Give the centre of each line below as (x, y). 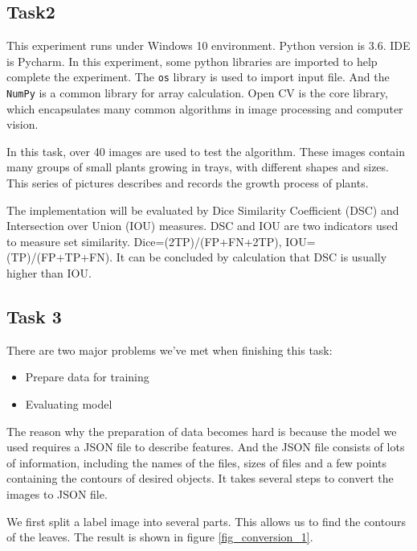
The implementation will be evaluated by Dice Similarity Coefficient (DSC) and (203, 210)
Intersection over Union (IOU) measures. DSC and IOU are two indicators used (202, 226)
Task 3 (34, 317)
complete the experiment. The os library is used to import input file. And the (198, 77)
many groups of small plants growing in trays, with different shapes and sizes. (198, 167)
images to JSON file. (57, 494)
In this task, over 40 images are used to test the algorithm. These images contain (206, 151)
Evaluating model (69, 404)
